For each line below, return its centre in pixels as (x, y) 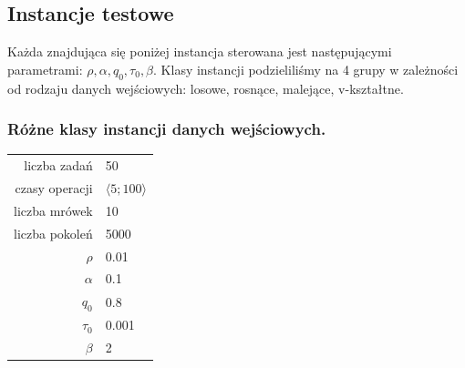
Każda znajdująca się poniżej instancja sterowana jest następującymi (200, 51)
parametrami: (45, 69)
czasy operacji (54, 188)
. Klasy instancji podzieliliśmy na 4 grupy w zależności (306, 69)
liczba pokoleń (53, 233)
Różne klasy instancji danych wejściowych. (167, 129)
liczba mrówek (53, 210)
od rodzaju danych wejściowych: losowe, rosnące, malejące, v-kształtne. (206, 88)
